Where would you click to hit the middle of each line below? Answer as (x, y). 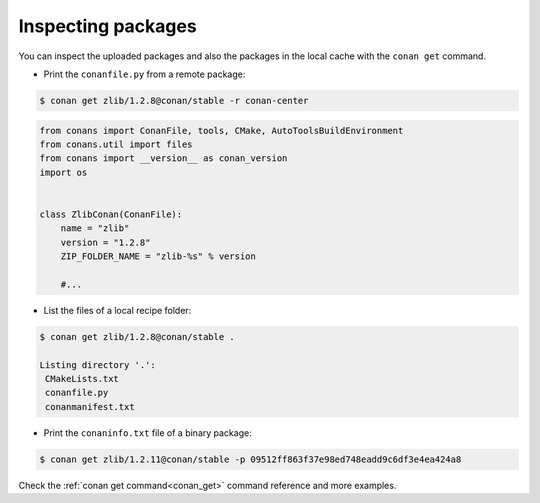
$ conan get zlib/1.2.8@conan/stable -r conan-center (174, 100)
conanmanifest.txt (90, 406)
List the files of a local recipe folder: (117, 310)
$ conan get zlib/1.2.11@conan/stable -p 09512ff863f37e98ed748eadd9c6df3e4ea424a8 (250, 459)
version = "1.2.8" (105, 242)
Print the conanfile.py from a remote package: (144, 74)
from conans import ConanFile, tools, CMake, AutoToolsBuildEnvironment (221, 130)
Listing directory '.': (98, 364)
